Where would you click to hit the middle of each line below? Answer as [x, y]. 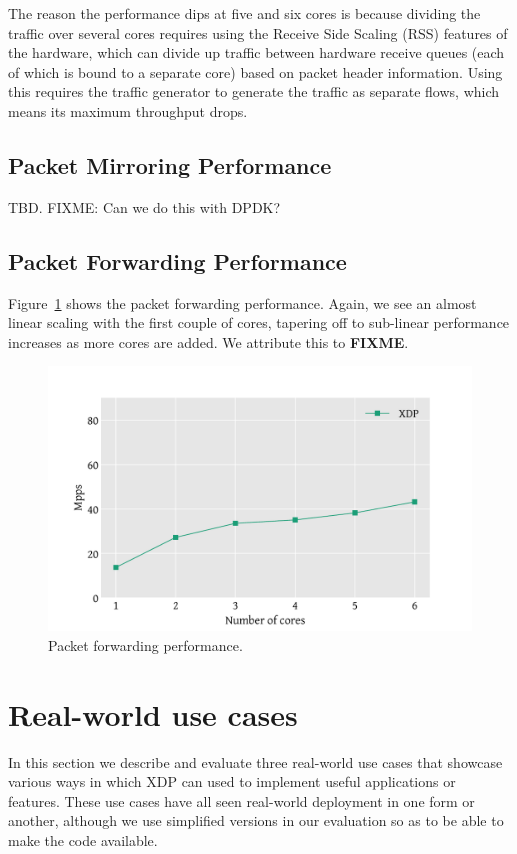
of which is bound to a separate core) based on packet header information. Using [255, 71]
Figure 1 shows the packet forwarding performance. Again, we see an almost [242, 302]
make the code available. [83, 840]
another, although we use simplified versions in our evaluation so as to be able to [256, 820]
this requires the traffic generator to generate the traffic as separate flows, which [254, 91]
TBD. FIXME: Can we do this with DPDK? [144, 206]
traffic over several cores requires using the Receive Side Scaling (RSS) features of [258, 32]
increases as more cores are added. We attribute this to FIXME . [208, 341]
